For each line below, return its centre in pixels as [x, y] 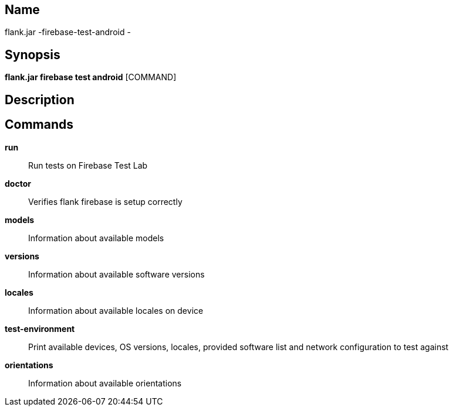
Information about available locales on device [116, 310]
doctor [18, 183]
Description [40, 100]
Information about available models [96, 238]
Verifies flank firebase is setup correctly [105, 201]
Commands [39, 125]
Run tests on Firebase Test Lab [88, 165]
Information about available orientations [105, 383]
